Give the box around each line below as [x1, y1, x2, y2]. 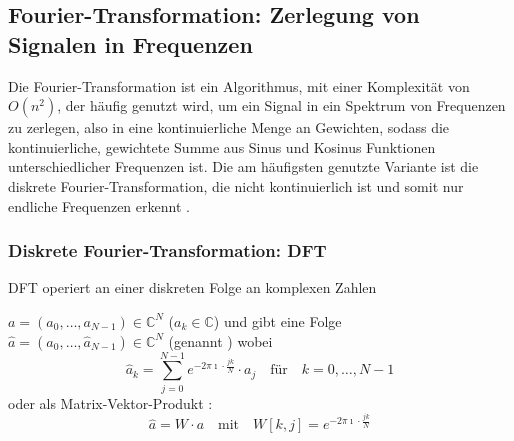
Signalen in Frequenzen [8, 28, 253, 59]
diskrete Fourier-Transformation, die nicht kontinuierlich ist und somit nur [8, 175, 464, 196]
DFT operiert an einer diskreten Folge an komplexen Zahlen [8, 277, 377, 298]
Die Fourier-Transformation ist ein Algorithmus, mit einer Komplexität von [8, 75, 470, 96]
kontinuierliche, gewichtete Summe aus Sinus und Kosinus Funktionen [8, 136, 436, 157]
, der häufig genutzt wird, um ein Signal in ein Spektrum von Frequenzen [57, 95, 506, 116]
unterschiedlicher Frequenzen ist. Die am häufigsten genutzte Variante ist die [8, 156, 479, 177]
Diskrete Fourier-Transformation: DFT [8, 238, 327, 263]
